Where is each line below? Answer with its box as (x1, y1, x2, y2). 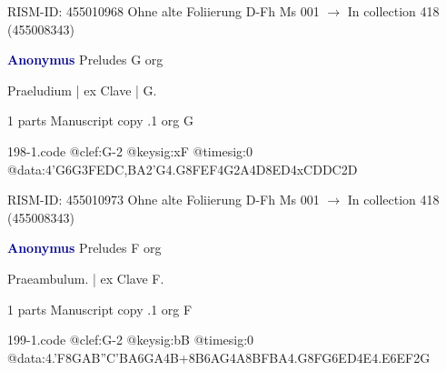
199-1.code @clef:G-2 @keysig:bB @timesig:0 (7, 330, 254, 349)
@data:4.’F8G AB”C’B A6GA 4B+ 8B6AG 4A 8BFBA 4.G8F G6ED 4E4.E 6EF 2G (7, 347, 431, 366)
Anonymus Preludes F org (7, 238, 162, 257)
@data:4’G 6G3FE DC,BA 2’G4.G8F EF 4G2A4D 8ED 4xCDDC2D (7, 159, 358, 178)
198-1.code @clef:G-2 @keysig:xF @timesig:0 (7, 141, 253, 160)
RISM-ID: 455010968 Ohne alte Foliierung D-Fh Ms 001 (7, 2, 320, 20)
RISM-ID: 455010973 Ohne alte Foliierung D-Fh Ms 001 (7, 190, 320, 209)
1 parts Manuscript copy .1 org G (7, 111, 193, 130)
